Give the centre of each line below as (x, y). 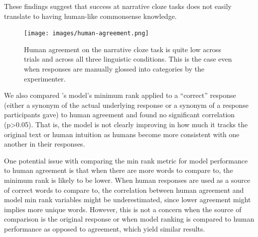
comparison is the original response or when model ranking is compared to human (129, 219)
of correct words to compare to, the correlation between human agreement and (124, 190)
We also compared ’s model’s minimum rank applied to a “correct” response (120, 95)
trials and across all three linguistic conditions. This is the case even (128, 59)
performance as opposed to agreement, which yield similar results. (105, 228)
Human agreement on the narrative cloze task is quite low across (123, 49)
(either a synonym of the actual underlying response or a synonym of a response (127, 105)
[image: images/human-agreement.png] (86, 34)
